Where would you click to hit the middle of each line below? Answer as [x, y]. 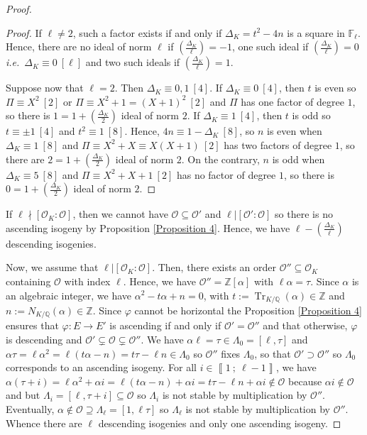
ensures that [32, 325]
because [305, 381]
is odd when [298, 159]
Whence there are [44, 423]
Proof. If [24, 32]
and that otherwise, [305, 325]
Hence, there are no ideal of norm [79, 46]
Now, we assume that [52, 267]
